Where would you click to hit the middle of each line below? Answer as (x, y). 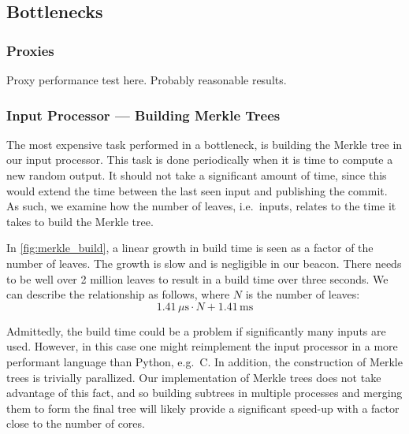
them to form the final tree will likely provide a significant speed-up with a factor (203, 408)
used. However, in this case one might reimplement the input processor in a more (202, 346)
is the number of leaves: (303, 294)
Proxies (30, 50)
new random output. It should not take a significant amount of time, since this (197, 175)
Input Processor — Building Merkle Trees (143, 115)
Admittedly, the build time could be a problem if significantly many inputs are (196, 330)
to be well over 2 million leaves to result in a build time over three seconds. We (197, 278)
